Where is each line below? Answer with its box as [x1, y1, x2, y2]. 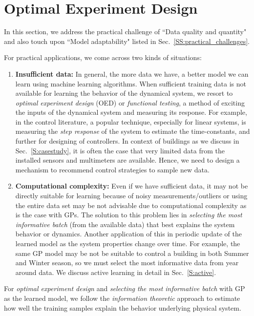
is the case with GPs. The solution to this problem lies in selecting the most [15, 210, 242, 220]
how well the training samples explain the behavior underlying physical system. [4, 302, 241, 313]
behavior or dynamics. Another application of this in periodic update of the [15, 229, 242, 239]
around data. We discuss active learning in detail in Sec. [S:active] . [15, 267, 216, 277]
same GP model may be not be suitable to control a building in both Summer [15, 248, 249, 258]
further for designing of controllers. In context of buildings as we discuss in [15, 136, 239, 146]
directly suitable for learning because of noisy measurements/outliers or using [15, 190, 248, 201]
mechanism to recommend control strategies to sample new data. [15, 164, 210, 174]
